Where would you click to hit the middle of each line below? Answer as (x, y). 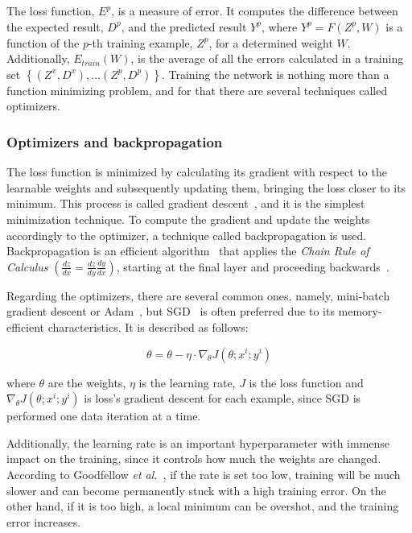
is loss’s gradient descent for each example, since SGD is (222, 398)
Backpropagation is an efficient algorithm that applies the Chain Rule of (188, 251)
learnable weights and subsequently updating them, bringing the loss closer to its (206, 187)
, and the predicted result (184, 26)
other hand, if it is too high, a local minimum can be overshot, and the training (203, 506)
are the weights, (87, 382)
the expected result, (55, 26)
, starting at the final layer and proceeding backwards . (253, 266)
